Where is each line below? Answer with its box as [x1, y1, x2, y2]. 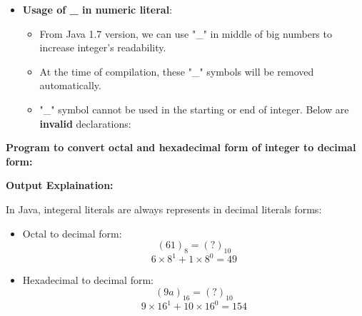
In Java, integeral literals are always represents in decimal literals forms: [6, 201, 322, 216]
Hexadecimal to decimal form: [22, 272, 154, 287]
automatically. [39, 78, 101, 93]
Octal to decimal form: [22, 225, 122, 240]
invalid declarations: [39, 116, 131, 131]
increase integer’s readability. [39, 40, 166, 55]
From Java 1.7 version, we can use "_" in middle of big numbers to [39, 26, 332, 41]
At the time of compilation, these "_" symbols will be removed [39, 63, 314, 78]
